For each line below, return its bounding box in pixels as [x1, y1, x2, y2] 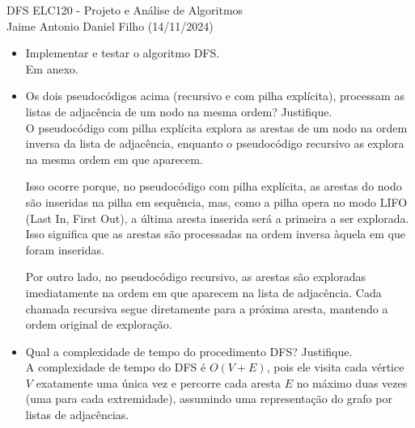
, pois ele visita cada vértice [266, 359, 404, 376]
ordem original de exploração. [25, 316, 172, 333]
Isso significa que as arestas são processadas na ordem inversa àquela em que [25, 225, 405, 242]
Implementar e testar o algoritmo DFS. [25, 44, 220, 61]
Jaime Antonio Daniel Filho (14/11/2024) [6, 17, 214, 34]
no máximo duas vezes [296, 374, 408, 391]
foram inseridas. [25, 241, 104, 258]
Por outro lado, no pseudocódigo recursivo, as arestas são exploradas [25, 268, 366, 285]
